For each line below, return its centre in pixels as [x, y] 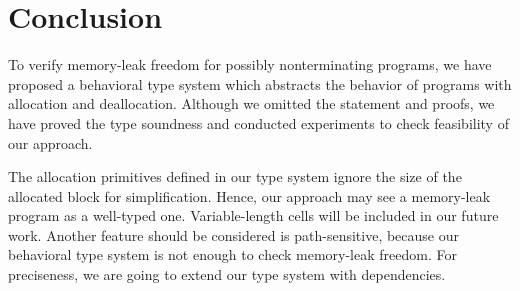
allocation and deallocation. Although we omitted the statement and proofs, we [251, 103]
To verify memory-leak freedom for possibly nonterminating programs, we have [250, 64]
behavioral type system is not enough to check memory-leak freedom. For [232, 254]
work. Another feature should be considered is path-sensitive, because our [233, 234]
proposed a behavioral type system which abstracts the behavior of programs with [260, 83]
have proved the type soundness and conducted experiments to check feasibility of [258, 122]
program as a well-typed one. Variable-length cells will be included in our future [253, 215]
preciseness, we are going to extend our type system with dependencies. [227, 274]
